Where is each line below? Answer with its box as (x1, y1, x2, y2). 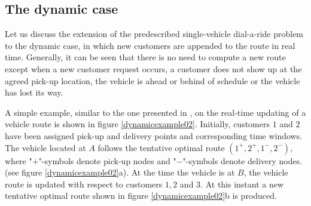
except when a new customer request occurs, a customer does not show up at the (5, 62, 302, 75)
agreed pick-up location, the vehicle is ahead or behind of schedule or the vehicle (5, 74, 300, 87)
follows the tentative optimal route (97, 141, 225, 153)
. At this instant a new (200, 177, 284, 190)
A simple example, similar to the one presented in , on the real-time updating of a (5, 106, 306, 118)
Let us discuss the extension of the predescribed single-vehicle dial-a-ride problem (5, 27, 304, 40)
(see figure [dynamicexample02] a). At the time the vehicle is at (5, 166, 235, 179)
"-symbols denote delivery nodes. (182, 154, 303, 167)
